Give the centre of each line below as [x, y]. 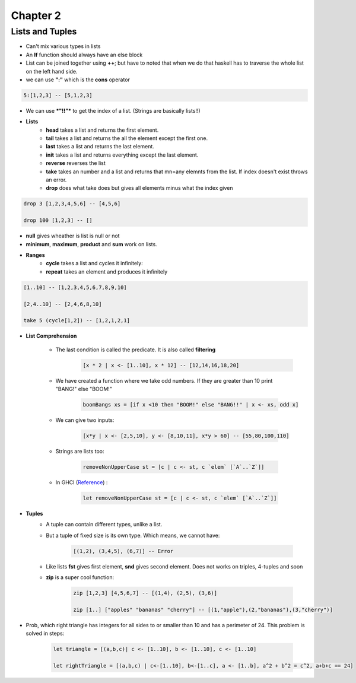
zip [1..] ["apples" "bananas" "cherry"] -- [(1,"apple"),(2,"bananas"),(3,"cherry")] [203, 609]
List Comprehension [51, 336]
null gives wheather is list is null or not [73, 236]
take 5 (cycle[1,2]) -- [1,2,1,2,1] [77, 321]
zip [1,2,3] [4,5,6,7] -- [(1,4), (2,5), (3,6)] [145, 593]
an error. [56, 180]
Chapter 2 [36, 15]
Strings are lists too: [80, 451]
